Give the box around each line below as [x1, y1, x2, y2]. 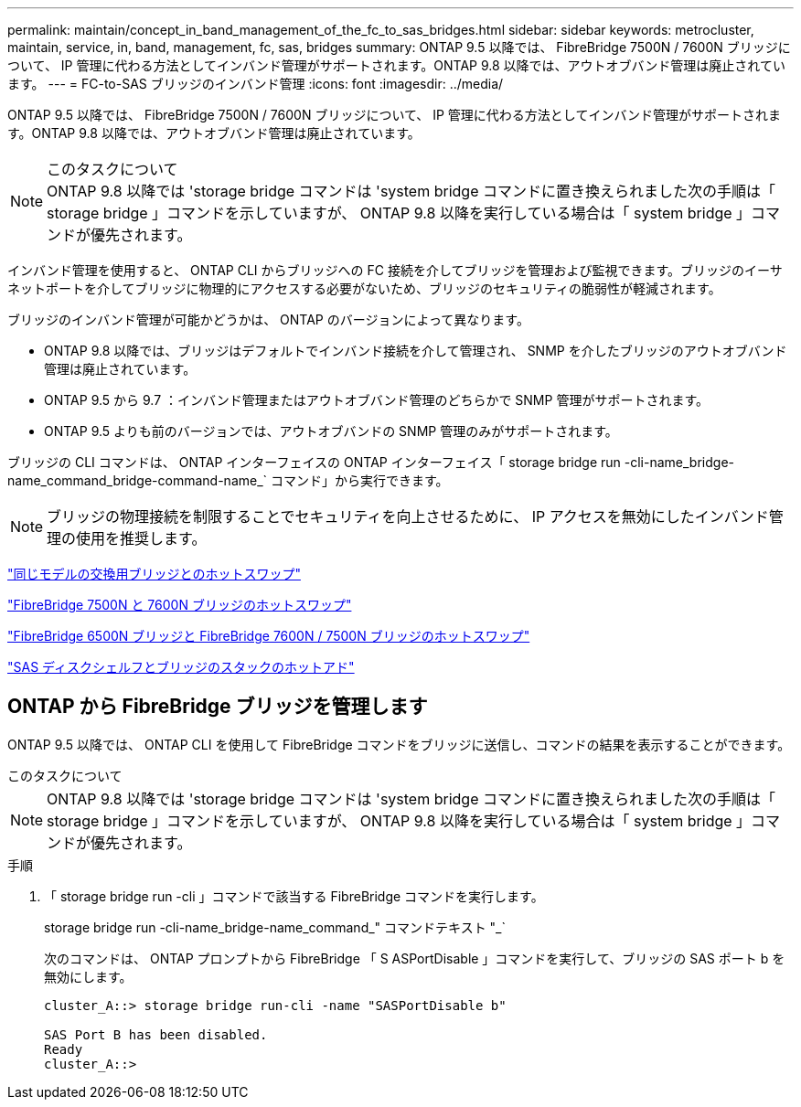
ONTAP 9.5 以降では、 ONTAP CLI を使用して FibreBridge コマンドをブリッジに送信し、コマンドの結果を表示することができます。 [7, 736, 791, 752]
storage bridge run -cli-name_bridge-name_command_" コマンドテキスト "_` [44, 919, 506, 935]
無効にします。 [44, 968, 133, 985]
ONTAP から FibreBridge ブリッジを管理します [7, 695, 428, 718]
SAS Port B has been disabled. [44, 1027, 268, 1042]
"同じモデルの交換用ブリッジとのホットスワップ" [7, 566, 301, 581]
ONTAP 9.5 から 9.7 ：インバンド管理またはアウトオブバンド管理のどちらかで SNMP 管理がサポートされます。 [44, 392, 709, 408]
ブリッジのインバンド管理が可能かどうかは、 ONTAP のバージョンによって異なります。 [7, 312, 529, 327]
